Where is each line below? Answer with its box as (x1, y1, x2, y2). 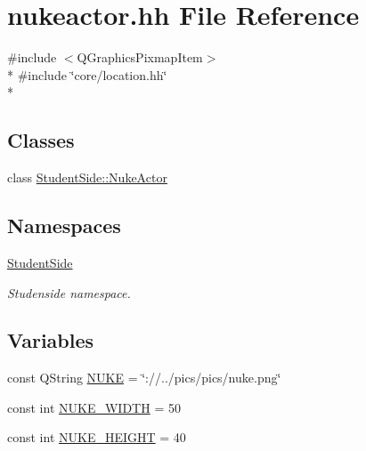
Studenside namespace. (7, 283, 131, 302)
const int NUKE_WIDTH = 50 (7, 398, 181, 416)
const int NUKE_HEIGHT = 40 (7, 428, 186, 447)
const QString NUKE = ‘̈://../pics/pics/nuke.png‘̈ (7, 368, 281, 387)
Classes (7, 126, 75, 154)
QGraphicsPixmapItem (77, 48, 203, 67)
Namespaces (7, 212, 121, 239)
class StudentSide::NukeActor (7, 168, 167, 187)
